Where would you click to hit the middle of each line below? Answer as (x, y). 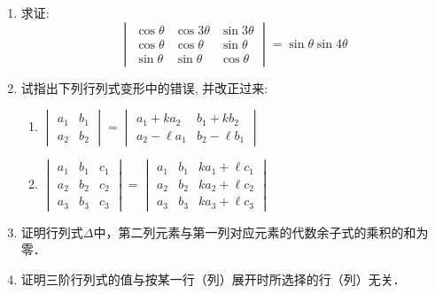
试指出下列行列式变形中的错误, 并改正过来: (144, 87)
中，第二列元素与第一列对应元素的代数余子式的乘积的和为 (261, 232)
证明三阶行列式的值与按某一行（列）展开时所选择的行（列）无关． (213, 279)
